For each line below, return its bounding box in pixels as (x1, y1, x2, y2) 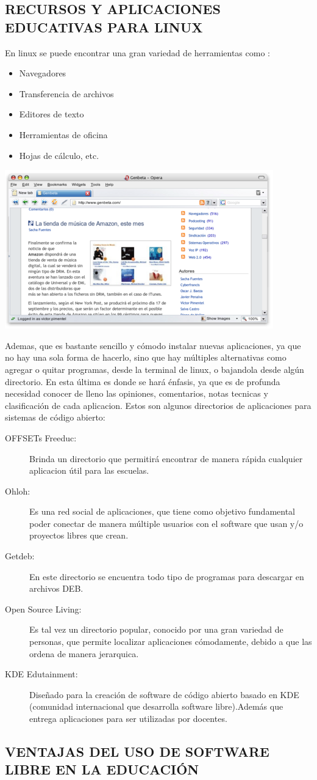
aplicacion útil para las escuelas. (29, 464, 149, 477)
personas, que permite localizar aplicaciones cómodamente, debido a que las (29, 635, 312, 648)
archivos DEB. (29, 582, 84, 595)
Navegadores (19, 67, 66, 79)
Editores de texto (19, 108, 84, 120)
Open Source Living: (5, 602, 82, 615)
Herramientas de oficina (19, 128, 108, 141)
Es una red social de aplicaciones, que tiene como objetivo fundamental (29, 505, 296, 518)
